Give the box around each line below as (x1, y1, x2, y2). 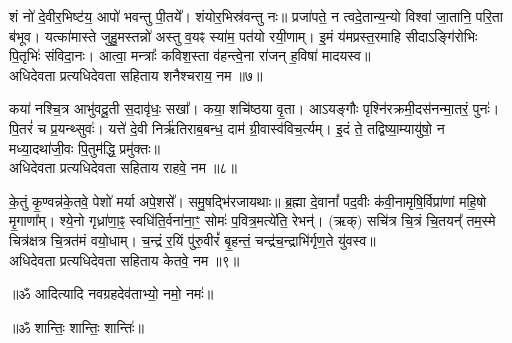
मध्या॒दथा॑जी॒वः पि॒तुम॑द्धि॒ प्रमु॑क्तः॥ (9, 137, 161, 158)
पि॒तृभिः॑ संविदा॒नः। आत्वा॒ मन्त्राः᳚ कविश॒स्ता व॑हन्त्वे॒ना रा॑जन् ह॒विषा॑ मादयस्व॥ (9, 45, 371, 66)
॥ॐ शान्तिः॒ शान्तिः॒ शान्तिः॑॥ (9, 316, 144, 337)
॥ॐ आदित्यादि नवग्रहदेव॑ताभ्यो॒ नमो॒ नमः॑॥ (9, 283, 214, 304)
